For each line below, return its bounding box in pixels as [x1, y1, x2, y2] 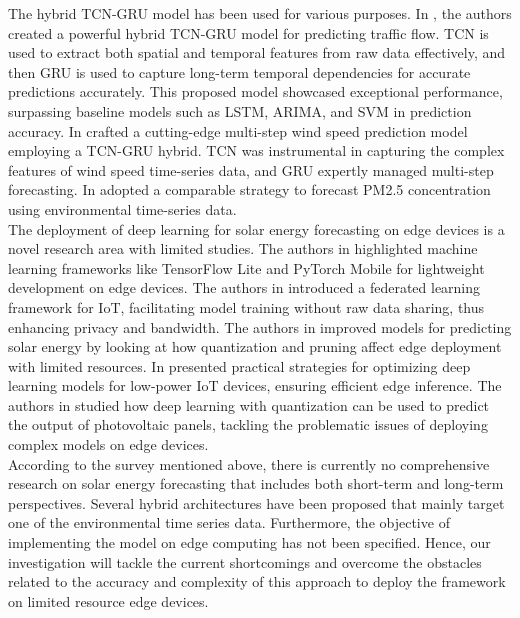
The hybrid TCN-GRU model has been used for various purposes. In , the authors [8, 3, 512, 23]
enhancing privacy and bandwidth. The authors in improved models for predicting [8, 316, 512, 337]
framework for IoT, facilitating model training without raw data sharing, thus [8, 296, 485, 317]
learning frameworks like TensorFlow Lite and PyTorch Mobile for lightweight [8, 257, 485, 278]
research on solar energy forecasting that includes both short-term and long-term [8, 473, 504, 494]
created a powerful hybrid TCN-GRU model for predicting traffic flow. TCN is [8, 22, 489, 43]
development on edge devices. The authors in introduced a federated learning [8, 277, 481, 298]
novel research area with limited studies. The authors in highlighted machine [8, 238, 478, 259]
